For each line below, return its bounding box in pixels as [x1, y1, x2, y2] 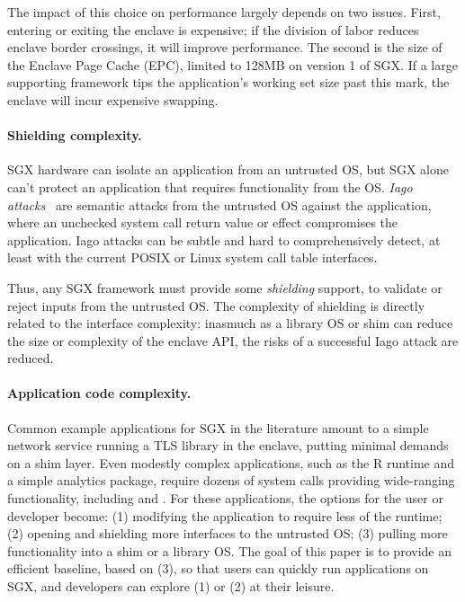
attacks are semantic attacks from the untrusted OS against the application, [7, 195, 432, 214]
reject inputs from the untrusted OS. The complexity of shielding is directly [7, 296, 425, 314]
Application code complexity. [7, 384, 192, 403]
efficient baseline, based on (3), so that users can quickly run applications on [7, 559, 429, 578]
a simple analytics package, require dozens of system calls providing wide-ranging [7, 471, 455, 490]
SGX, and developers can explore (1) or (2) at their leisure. [7, 577, 335, 596]
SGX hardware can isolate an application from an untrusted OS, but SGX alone [7, 160, 449, 179]
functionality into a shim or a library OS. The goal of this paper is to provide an [7, 541, 452, 560]
